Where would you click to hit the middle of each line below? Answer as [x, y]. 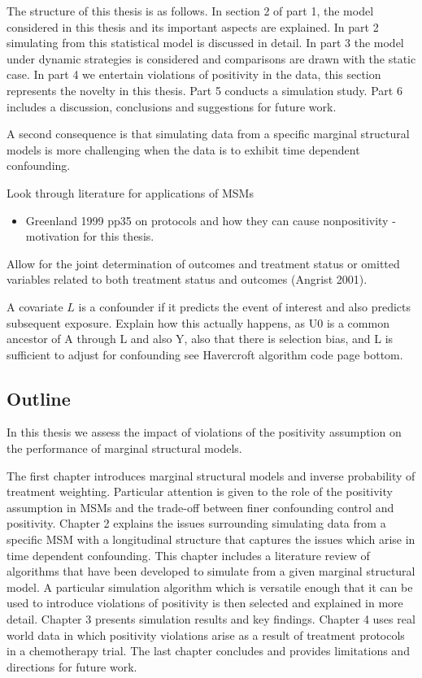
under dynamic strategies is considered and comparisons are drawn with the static [211, 58]
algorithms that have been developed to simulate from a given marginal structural [211, 571]
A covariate [35, 306]
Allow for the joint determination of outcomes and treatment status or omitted [203, 263]
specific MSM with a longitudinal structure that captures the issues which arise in [211, 539]
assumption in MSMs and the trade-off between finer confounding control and [200, 507]
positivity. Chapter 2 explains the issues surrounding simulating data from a [196, 523]
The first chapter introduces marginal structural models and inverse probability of [211, 475]
